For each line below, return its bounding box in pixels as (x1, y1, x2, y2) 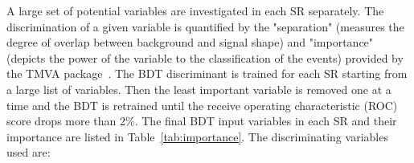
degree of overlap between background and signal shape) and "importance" (6, 34, 374, 51)
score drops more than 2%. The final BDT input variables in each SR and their (6, 112, 397, 129)
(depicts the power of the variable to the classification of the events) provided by (6, 49, 404, 66)
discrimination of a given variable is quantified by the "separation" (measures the (6, 18, 404, 35)
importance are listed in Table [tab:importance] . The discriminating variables (6, 128, 388, 145)
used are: (6, 144, 51, 161)
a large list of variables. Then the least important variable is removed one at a (6, 80, 391, 97)
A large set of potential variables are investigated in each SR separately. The (6, 2, 384, 18)
